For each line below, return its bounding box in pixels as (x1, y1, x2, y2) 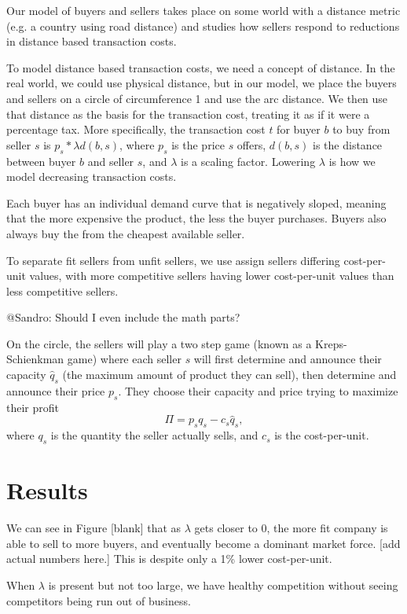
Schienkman (6, 351, 64, 367)
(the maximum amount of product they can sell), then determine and (62, 366, 397, 383)
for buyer (277, 121, 321, 138)
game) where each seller (67, 351, 181, 367)
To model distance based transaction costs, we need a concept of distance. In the (6, 59, 395, 75)
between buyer (6, 153, 76, 169)
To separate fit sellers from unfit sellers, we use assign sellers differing (6, 252, 340, 268)
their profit (6, 399, 59, 415)
